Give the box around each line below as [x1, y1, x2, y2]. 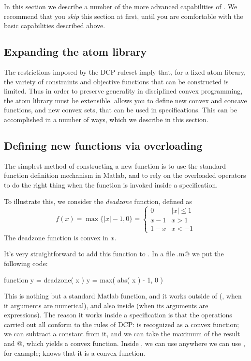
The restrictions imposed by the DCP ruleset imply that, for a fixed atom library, [4, 66, 246, 77]
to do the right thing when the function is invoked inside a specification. [4, 179, 218, 189]
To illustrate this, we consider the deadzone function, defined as [4, 196, 192, 206]
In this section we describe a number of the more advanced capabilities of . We [4, 1, 237, 11]
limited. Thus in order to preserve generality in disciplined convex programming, [4, 86, 243, 96]
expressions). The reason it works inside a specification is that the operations [4, 310, 232, 320]
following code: [4, 258, 48, 268]
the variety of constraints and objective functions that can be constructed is [4, 76, 229, 86]
